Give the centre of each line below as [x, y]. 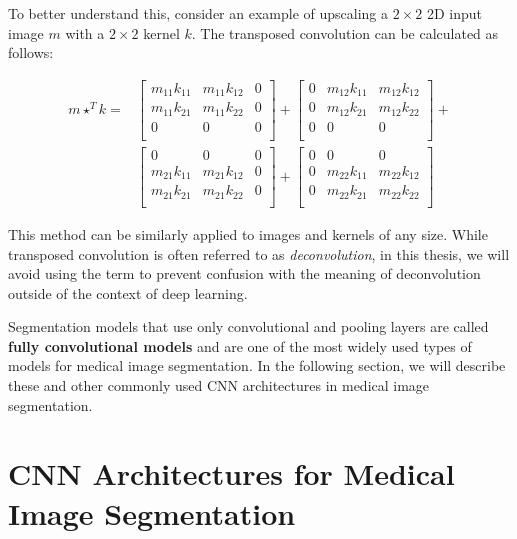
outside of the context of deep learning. [128, 292]
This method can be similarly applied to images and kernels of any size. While [248, 233]
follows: [31, 52]
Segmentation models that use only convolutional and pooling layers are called [248, 326]
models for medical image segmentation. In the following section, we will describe [257, 365]
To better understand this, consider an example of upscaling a [198, 13]
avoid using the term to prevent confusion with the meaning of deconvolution [244, 273]
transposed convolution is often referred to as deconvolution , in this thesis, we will [259, 253]
